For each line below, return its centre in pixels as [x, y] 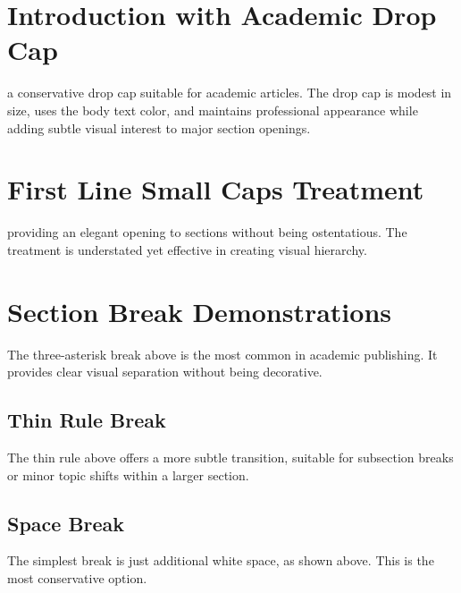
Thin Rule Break [87, 420]
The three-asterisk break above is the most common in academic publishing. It [222, 354]
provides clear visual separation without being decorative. [165, 372]
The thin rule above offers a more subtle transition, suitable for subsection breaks [230, 457]
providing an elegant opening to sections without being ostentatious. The [207, 232]
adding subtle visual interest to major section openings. [159, 127]
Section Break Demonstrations [199, 311]
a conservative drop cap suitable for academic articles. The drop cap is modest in [230, 93]
